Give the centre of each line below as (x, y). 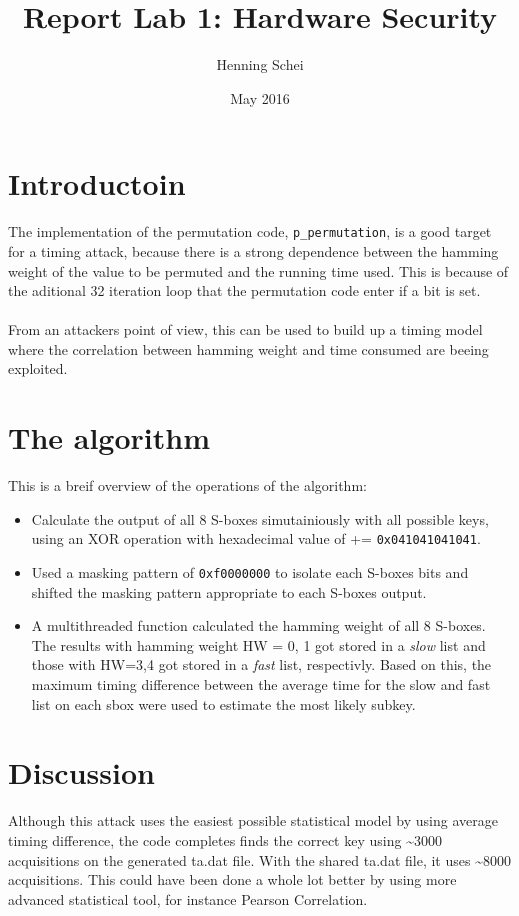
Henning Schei (260, 64)
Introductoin (97, 183)
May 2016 (260, 97)
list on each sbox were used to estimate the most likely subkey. (223, 703)
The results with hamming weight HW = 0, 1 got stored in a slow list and (258, 644)
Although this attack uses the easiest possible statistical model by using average (253, 820)
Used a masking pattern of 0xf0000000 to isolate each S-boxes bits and (250, 572)
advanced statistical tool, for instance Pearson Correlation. (188, 898)
